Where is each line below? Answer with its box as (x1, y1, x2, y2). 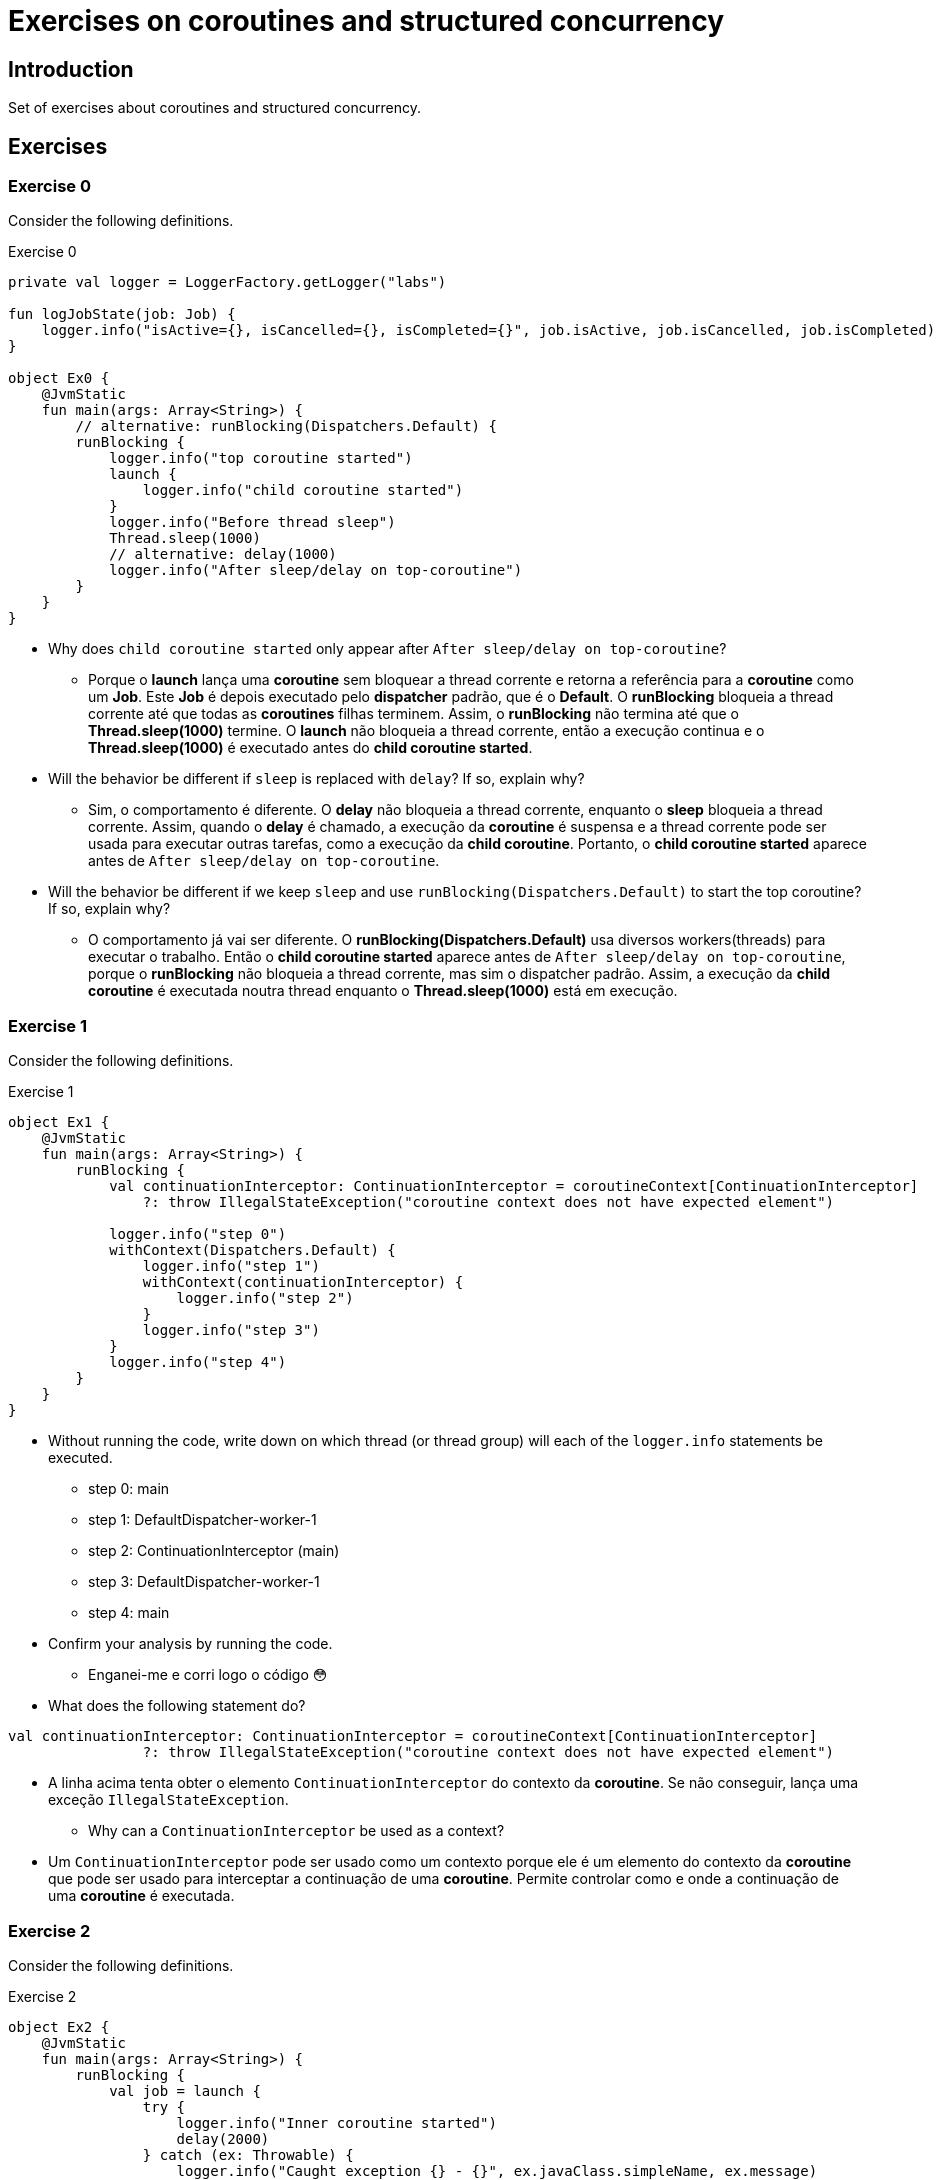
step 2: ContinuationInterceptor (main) (88, 1542, 340, 1560)
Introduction (8, 56, 134, 82)
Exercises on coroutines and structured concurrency (8, 4, 725, 38)
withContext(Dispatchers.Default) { (109, 1242, 396, 1259)
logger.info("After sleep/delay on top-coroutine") (109, 562, 523, 579)
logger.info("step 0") (109, 1226, 287, 1243)
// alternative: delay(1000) (109, 546, 337, 563)
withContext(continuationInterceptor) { (142, 1274, 464, 1291)
